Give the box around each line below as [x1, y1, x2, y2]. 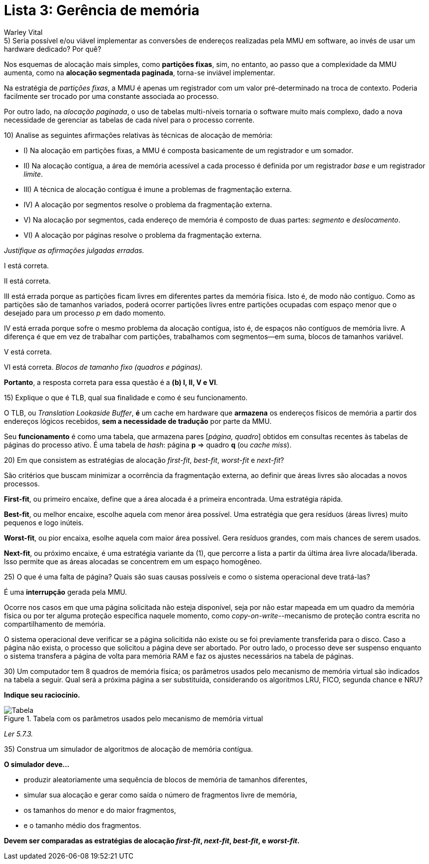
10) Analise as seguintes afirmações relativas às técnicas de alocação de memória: [4, 130, 273, 139]
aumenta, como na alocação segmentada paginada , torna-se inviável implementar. [4, 68, 276, 77]
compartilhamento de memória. [4, 619, 106, 628]
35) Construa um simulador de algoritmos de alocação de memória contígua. [4, 744, 253, 753]
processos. [4, 479, 40, 488]
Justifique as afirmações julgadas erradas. [4, 246, 144, 255]
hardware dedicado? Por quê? [4, 44, 101, 53]
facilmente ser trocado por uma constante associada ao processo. [4, 92, 219, 100]
